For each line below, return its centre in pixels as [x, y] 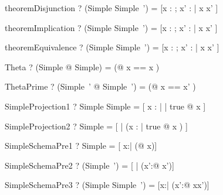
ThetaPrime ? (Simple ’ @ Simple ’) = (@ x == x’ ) [100, 86]
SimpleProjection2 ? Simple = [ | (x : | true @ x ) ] [96, 126]
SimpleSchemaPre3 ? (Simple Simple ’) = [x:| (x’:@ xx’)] [107, 185]
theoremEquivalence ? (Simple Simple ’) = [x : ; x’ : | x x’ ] [112, 47]
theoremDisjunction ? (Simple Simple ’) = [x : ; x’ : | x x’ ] [112, 8]
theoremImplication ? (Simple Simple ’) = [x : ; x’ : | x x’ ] [111, 27]
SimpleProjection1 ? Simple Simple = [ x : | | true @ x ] [105, 106]
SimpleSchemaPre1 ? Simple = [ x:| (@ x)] [81, 146]
